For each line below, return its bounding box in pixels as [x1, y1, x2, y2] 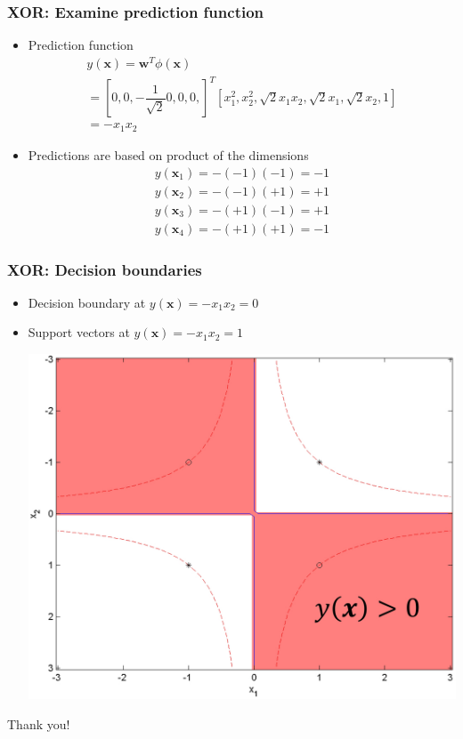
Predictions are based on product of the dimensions [28, 145, 309, 164]
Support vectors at [28, 323, 130, 341]
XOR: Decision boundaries [7, 258, 202, 280]
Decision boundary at [28, 293, 146, 311]
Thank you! [7, 714, 70, 733]
